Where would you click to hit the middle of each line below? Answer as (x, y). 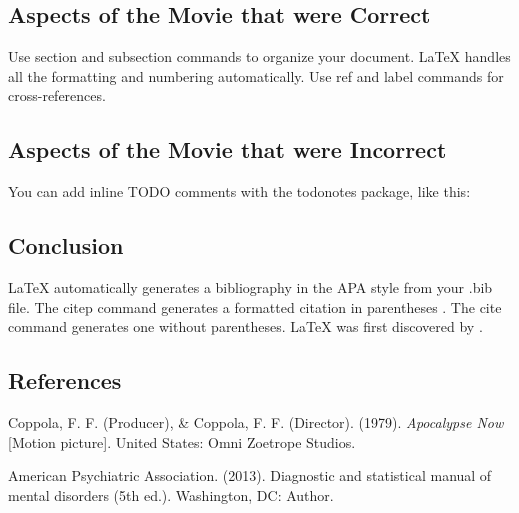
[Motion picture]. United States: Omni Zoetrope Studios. (182, 441)
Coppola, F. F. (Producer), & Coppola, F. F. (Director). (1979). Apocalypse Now (256, 421)
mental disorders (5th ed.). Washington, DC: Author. (171, 494)
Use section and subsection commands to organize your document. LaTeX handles (259, 56)
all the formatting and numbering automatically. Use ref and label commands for (256, 75)
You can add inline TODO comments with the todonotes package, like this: (239, 191)
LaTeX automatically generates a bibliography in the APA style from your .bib (250, 286)
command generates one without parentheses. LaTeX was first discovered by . (245, 326)
